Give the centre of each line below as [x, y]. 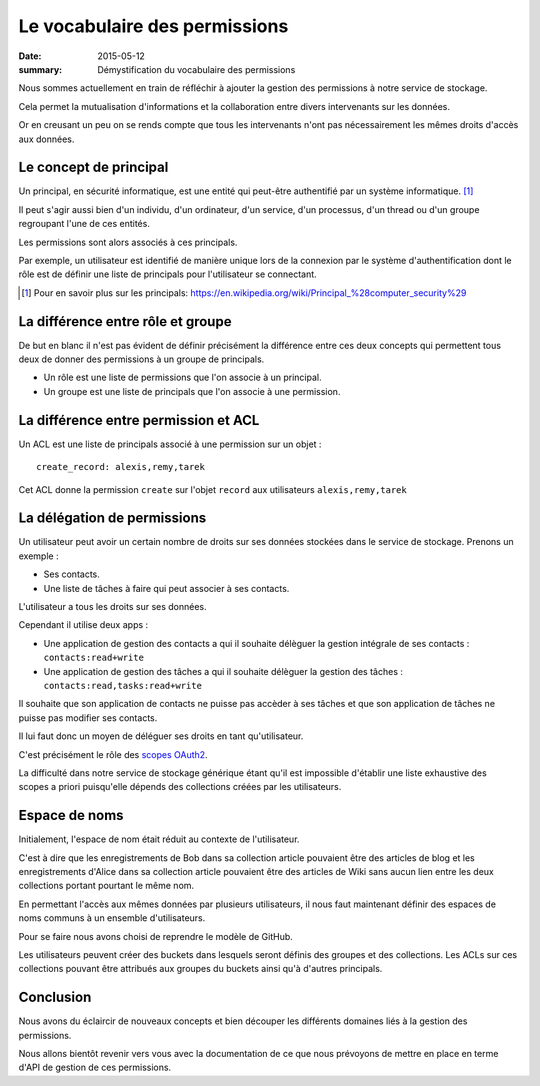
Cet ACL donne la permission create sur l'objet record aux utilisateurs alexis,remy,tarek [212, 489]
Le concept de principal [93, 167]
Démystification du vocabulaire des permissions [196, 69]
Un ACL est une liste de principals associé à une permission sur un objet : [170, 444]
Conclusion [55, 997]
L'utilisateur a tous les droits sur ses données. [112, 606]
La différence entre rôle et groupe [125, 321]
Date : [30, 56]
